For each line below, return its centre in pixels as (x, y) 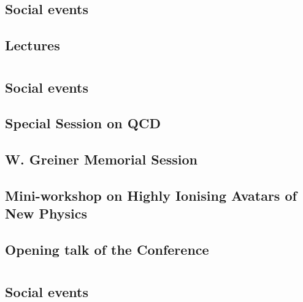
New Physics (46, 213)
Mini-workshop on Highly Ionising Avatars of (151, 195)
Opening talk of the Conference (107, 250)
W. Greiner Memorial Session (101, 159)
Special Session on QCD (83, 123)
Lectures (33, 45)
